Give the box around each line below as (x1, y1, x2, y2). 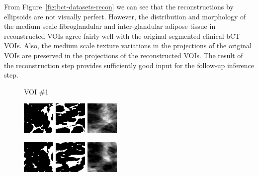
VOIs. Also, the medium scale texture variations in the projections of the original (4, 40, 252, 51)
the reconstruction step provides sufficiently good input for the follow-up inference (4, 60, 254, 70)
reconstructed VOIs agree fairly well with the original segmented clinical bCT (4, 30, 241, 41)
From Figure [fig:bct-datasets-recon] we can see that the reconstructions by (4, 1, 234, 11)
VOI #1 (24, 86, 49, 96)
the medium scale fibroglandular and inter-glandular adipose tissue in (4, 21, 216, 31)
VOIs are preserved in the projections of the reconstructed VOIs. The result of (4, 50, 243, 60)
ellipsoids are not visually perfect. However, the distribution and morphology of (4, 11, 246, 21)
